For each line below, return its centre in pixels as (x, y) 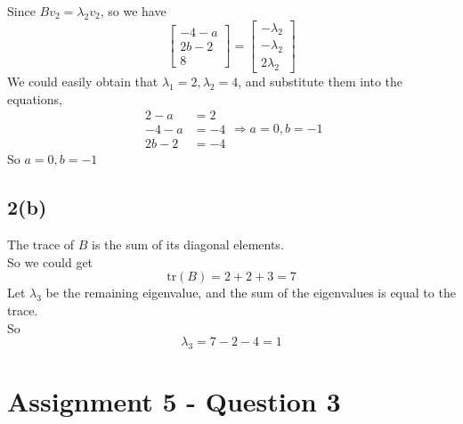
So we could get (50, 261)
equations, (35, 98)
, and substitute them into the (321, 82)
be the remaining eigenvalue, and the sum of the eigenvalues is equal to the (251, 293)
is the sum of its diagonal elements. (188, 245)
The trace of (41, 245)
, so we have (133, 11)
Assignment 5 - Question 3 (174, 401)
